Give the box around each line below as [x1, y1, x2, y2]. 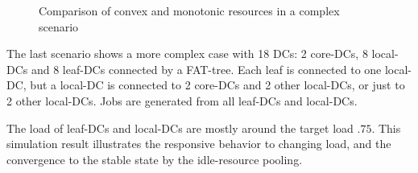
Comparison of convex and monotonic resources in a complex [39, 2, 340, 19]
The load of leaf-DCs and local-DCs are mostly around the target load [6, 119, 354, 136]
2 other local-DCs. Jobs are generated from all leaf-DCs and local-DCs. [6, 92, 358, 109]
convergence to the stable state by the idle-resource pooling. [6, 150, 303, 167]
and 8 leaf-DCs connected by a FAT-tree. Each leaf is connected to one [31, 60, 382, 77]
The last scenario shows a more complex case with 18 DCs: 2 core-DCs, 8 [6, 45, 368, 62]
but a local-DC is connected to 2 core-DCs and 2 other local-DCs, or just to [30, 76, 405, 93]
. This [371, 119, 401, 136]
